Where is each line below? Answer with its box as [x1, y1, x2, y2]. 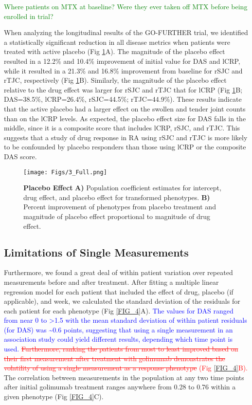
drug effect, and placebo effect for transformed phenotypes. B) [23, 192, 210, 202]
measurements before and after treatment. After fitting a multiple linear [4, 276, 219, 287]
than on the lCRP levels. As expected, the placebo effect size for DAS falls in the [4, 113, 246, 123]
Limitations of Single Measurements [4, 244, 189, 259]
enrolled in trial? [4, 11, 54, 21]
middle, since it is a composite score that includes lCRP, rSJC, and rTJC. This [4, 123, 240, 133]
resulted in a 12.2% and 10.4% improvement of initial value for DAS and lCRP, [4, 55, 240, 66]
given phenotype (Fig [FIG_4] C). [4, 391, 104, 402]
